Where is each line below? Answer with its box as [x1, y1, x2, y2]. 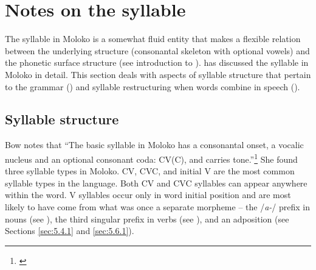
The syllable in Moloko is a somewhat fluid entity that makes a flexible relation [5, 32, 301, 45]
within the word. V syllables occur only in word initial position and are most [5, 188, 291, 201]
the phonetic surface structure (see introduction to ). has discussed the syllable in [5, 56, 309, 69]
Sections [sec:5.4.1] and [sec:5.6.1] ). [5, 224, 134, 237]
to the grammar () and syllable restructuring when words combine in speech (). [5, 80, 300, 93]
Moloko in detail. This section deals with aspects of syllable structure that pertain [5, 68, 311, 80]
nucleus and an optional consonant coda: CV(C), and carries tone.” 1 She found [5, 151, 298, 165]
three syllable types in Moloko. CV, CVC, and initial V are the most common [5, 165, 295, 177]
